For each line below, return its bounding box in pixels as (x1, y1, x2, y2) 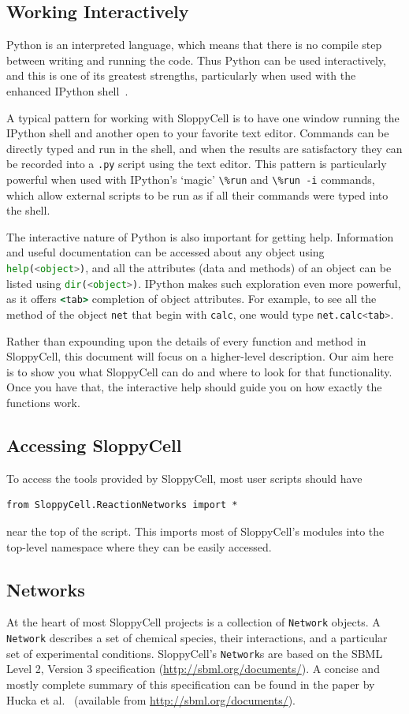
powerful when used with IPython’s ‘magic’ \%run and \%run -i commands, (6, 171, 375, 188)
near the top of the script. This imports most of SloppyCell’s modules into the (6, 523, 385, 540)
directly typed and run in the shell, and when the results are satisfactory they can (6, 140, 403, 156)
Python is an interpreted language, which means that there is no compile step (6, 36, 382, 53)
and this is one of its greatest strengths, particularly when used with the (6, 67, 356, 84)
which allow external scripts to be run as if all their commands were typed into (6, 186, 389, 203)
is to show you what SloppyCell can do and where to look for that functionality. (6, 363, 392, 379)
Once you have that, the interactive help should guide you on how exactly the (6, 379, 382, 395)
